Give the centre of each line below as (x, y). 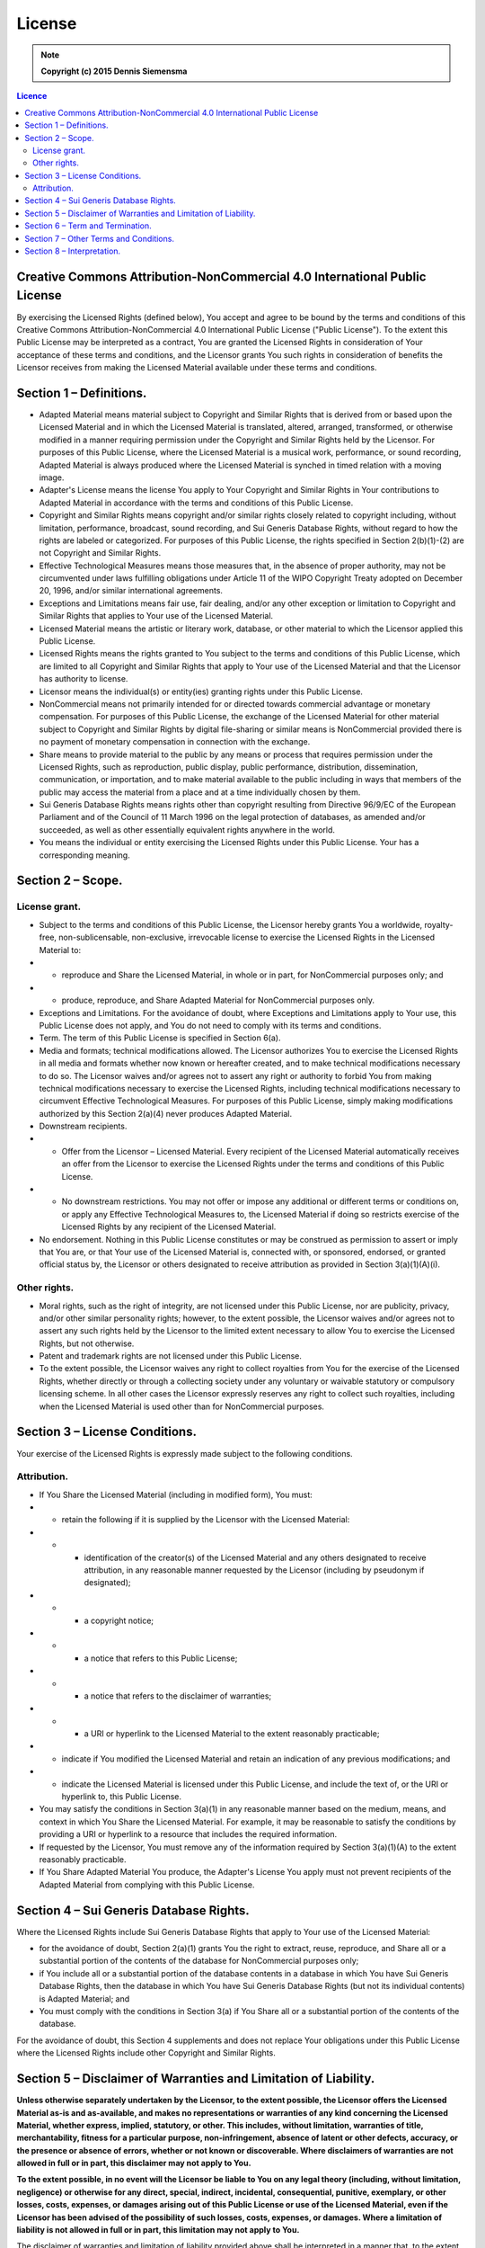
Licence (32, 96)
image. (52, 477)
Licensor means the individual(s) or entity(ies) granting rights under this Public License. (201, 691)
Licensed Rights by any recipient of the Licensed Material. (169, 1227)
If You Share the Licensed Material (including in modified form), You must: (176, 1494)
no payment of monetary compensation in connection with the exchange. (175, 742)
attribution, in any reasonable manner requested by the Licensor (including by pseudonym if (254, 1570)
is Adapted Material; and (84, 1998)
